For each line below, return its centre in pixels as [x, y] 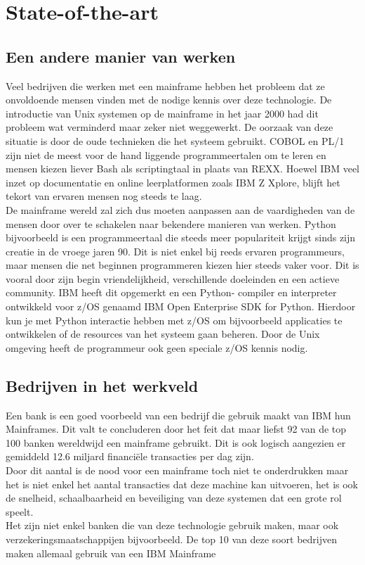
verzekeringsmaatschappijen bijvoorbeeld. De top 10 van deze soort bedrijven [171, 539]
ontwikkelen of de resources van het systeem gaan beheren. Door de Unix [163, 334]
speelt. [20, 511]
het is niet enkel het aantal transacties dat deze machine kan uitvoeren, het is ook [182, 484]
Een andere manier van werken [121, 56]
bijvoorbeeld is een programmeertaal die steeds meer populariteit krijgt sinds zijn [181, 237]
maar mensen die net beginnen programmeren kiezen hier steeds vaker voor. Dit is [182, 265]
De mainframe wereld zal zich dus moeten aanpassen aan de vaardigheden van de [180, 209]
